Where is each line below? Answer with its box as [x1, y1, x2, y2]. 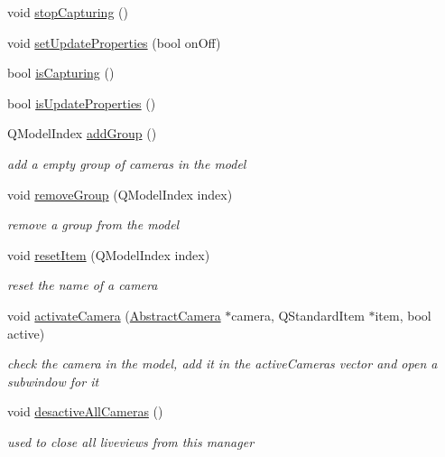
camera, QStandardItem [231, 305, 365, 324]
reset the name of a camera [7, 275, 158, 294]
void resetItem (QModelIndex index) [7, 245, 210, 264]
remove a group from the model [7, 215, 180, 234]
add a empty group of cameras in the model [7, 154, 246, 173]
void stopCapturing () [7, 3, 128, 21]
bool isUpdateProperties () [7, 93, 156, 112]
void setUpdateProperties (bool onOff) [7, 33, 221, 51]
